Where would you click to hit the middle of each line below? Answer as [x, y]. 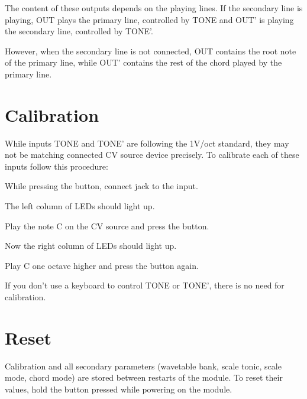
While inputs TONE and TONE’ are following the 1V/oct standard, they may [147, 143]
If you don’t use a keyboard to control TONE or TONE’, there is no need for [145, 285]
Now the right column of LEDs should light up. [91, 246]
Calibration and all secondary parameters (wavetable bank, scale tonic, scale [143, 366]
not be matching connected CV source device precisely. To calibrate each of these [152, 155]
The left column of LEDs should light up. [80, 206]
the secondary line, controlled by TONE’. [79, 31]
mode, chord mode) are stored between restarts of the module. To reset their [144, 377]
